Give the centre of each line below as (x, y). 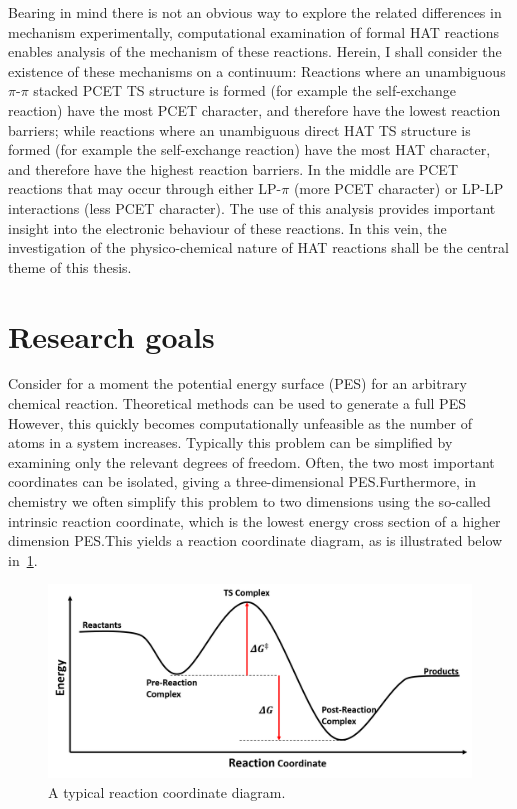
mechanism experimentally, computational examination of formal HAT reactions (254, 31)
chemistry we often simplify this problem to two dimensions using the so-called (249, 501)
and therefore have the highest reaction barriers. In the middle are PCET (233, 168)
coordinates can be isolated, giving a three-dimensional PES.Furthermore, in (242, 481)
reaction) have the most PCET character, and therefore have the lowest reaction (254, 109)
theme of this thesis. (70, 266)
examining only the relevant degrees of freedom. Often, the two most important (251, 461)
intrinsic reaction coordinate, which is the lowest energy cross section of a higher (254, 520)
